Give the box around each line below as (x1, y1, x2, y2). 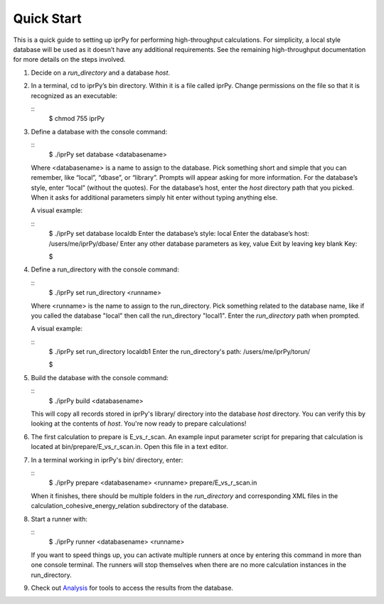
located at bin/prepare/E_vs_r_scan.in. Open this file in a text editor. (31, 443, 228, 451)
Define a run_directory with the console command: (31, 265, 179, 274)
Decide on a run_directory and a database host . (31, 68, 171, 77)
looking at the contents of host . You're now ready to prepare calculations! (31, 419, 247, 428)
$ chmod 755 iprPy (48, 114, 105, 123)
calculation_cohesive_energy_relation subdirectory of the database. (31, 502, 229, 510)
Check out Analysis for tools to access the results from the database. (31, 583, 234, 592)
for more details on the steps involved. (13, 55, 126, 64)
